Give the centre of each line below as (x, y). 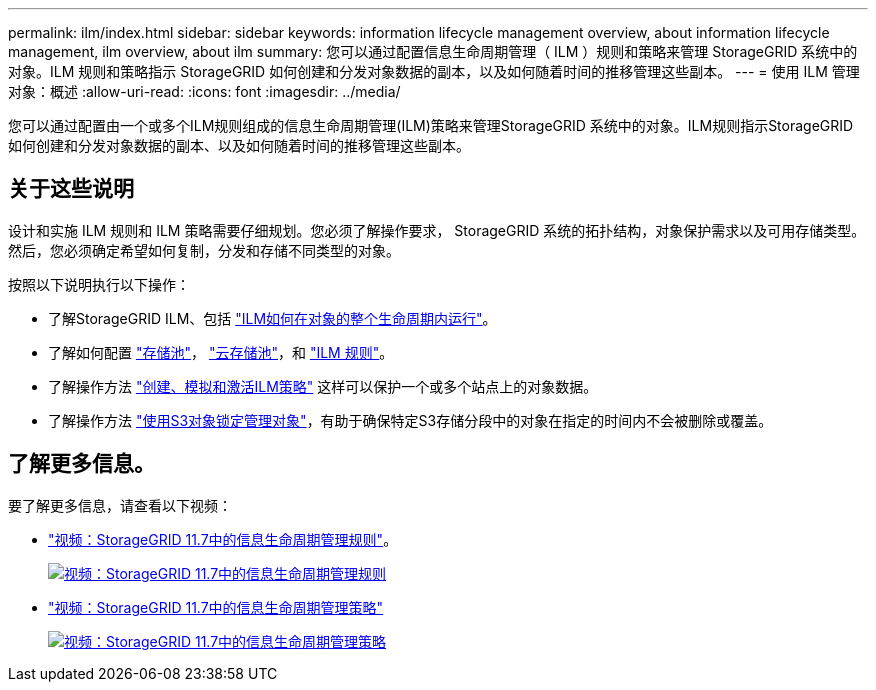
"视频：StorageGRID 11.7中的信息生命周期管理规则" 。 (223, 539)
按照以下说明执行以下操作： (99, 284)
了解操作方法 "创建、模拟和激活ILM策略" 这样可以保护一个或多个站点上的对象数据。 (323, 386)
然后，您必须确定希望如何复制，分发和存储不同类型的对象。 (204, 250)
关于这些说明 (71, 189)
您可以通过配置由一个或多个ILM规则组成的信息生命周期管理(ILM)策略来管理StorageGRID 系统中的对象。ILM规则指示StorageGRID (431, 125)
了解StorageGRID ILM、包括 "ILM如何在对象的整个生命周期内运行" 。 (272, 318)
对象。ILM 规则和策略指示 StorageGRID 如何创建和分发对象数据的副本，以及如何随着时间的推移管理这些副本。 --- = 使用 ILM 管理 (434, 71)
